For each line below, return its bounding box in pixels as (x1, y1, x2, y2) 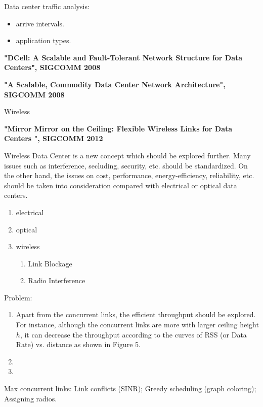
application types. (16, 35, 71, 46)
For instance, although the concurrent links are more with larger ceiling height (16, 319, 259, 330)
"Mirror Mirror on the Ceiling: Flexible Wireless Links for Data (4, 123, 233, 133)
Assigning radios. (4, 393, 57, 403)
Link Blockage (28, 258, 72, 268)
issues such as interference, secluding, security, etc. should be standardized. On (4, 160, 248, 171)
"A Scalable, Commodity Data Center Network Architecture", (4, 79, 226, 89)
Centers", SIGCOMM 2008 (4, 62, 101, 73)
